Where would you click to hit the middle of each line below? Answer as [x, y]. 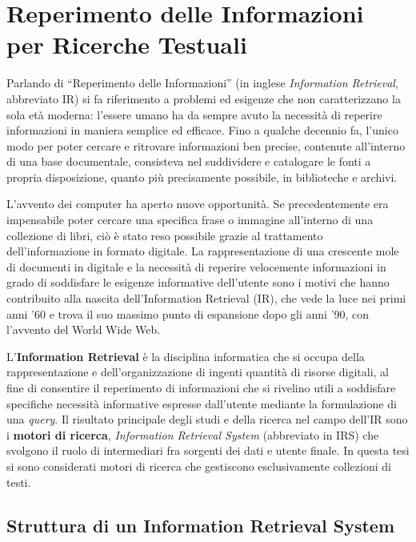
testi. [19, 482]
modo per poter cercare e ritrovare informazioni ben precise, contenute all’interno [206, 145]
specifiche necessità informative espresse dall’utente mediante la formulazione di [202, 403]
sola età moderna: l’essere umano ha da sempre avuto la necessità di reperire [194, 114]
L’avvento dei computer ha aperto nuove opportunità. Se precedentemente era [198, 204]
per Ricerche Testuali [127, 44]
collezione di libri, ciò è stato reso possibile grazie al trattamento [165, 235]
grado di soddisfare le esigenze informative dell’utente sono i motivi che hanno [198, 282]
